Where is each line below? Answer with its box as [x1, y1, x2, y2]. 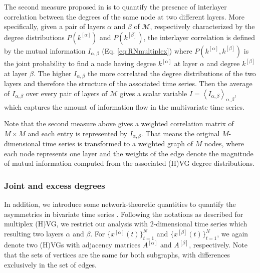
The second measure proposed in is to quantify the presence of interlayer [4, 2, 227, 12]
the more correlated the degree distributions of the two [87, 68, 256, 78]
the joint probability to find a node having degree [4, 58, 156, 69]
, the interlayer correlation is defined [143, 32, 255, 42]
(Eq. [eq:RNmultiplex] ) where [102, 45, 192, 56]
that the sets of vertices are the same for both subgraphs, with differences [4, 249, 230, 259]
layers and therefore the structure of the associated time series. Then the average [4, 78, 252, 89]
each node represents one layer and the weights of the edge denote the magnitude [4, 148, 253, 158]
